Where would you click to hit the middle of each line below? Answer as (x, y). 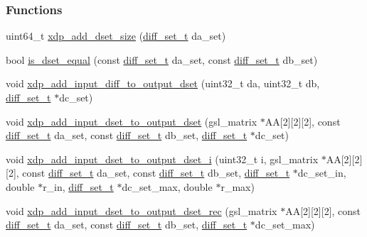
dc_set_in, (322, 173)
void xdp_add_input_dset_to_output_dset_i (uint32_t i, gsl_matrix (162, 159)
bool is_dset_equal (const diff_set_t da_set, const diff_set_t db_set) (162, 59)
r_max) (238, 186)
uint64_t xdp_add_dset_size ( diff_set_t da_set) (116, 36)
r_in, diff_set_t (78, 186)
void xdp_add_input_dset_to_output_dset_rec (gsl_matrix (142, 210)
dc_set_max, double (167, 186)
